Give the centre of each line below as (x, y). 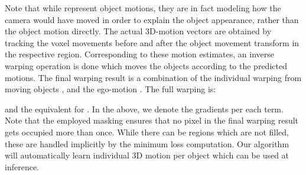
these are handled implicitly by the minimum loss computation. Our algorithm (147, 143)
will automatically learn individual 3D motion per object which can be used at (147, 155)
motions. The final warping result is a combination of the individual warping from (153, 77)
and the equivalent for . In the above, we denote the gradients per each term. (144, 108)
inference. (22, 166)
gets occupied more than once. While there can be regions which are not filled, (147, 132)
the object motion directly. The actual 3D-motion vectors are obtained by (138, 31)
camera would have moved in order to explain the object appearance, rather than (152, 19)
